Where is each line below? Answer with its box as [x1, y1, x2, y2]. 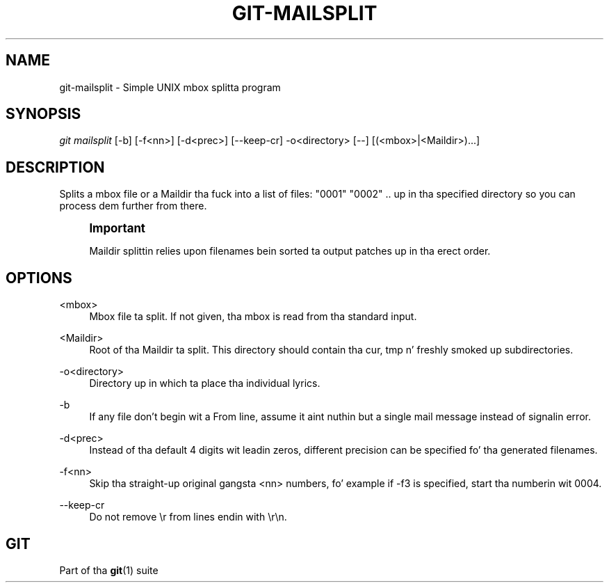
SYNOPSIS [6, 105, 81, 123]
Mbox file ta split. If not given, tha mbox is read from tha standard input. [89, 310, 417, 323]
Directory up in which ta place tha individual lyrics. [89, 377, 320, 390]
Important [89, 221, 146, 236]
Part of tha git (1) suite [59, 564, 159, 576]
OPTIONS [6, 269, 72, 287]
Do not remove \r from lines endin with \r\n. [89, 511, 287, 523]
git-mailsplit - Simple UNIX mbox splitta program [59, 81, 281, 93]
